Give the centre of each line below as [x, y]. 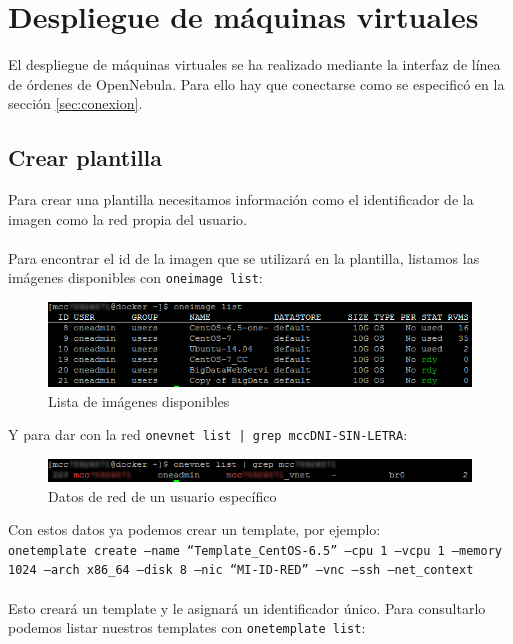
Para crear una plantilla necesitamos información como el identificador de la [241, 199]
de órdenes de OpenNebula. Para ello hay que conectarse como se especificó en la [256, 83]
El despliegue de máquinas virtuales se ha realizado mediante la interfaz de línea [254, 64]
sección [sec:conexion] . [75, 103]
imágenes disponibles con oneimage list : [135, 277]
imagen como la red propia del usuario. [127, 218]
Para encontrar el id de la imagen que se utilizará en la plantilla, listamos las [244, 257]
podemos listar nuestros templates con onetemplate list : [187, 627]
